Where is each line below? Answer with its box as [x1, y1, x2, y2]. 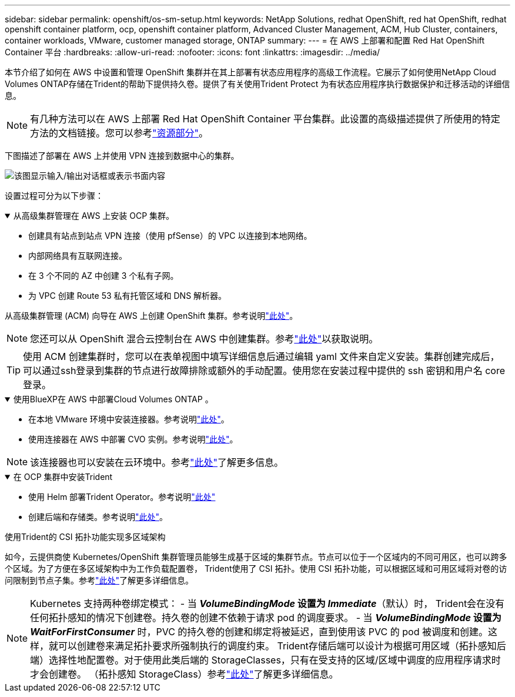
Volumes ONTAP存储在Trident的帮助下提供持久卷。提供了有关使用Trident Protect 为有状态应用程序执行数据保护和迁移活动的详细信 [5, 79, 510, 89]
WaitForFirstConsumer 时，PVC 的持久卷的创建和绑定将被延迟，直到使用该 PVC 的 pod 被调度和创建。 [30, 626, 488, 638]
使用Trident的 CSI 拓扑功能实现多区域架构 [5, 532, 166, 542]
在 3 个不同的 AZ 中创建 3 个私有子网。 [28, 271, 179, 281]
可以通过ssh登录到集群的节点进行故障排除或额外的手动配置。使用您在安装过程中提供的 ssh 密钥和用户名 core [23, 365, 506, 376]
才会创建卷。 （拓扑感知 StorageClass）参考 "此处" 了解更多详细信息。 [30, 668, 339, 680]
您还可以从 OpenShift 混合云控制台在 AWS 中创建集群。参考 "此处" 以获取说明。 [30, 333, 379, 345]
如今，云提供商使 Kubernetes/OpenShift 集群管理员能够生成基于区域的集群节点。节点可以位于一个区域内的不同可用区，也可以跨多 [5, 552, 507, 562]
